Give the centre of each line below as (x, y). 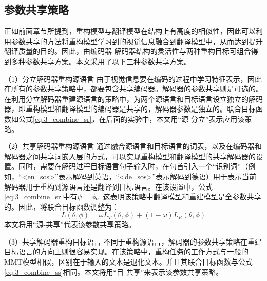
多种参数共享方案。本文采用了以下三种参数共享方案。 (101, 61)
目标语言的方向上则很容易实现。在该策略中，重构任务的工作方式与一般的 (126, 251)
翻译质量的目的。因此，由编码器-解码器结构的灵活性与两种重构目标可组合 (128, 51)
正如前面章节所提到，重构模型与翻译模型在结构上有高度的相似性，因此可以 (130, 31)
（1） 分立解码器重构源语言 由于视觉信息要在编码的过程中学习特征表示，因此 (133, 78)
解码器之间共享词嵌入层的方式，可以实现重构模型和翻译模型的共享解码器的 (130, 156)
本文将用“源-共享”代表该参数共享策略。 (70, 224)
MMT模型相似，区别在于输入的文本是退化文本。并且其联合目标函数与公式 (128, 262)
